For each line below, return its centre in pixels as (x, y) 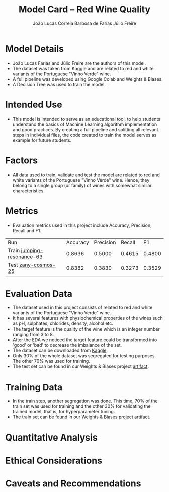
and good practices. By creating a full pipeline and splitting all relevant (85, 129)
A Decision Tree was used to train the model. (59, 84)
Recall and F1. (27, 230)
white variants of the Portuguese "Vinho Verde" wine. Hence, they (81, 180)
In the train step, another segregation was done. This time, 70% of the (85, 401)
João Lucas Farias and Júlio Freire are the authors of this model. (79, 63)
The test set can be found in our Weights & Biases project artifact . (81, 366)
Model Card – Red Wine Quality (84, 9)
